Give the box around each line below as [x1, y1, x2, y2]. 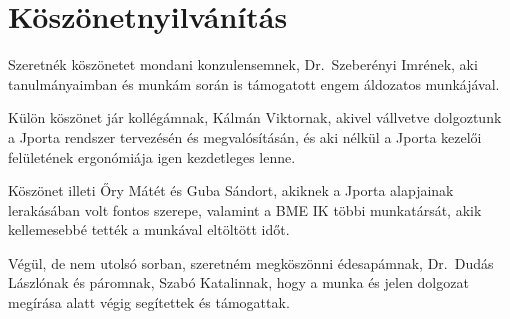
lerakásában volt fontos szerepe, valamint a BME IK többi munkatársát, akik [8, 199, 482, 220]
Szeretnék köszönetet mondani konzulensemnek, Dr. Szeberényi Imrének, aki [8, 54, 478, 75]
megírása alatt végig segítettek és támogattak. [8, 292, 290, 313]
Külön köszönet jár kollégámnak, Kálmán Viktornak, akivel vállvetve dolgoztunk [8, 107, 502, 128]
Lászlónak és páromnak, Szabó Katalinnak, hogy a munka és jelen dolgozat [8, 272, 469, 293]
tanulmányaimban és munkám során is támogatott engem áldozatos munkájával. [8, 73, 500, 94]
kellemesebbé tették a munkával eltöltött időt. [8, 219, 290, 240]
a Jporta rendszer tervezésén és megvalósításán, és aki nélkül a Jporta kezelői [8, 126, 482, 147]
